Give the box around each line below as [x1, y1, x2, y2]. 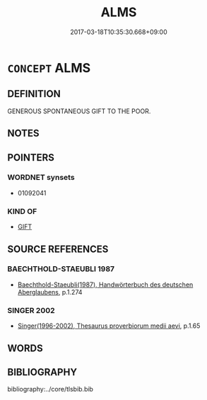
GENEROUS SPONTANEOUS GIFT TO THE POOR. [7, 107, 151, 115]
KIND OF [7, 206, 37, 216]
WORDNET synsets [7, 173, 76, 183]
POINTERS [7, 152, 55, 164]
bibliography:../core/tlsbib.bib [7, 385, 94, 394]
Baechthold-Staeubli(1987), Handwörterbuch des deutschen [17, 280, 194, 289]
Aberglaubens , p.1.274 [17, 287, 83, 296]
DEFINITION [7, 88, 61, 100]
